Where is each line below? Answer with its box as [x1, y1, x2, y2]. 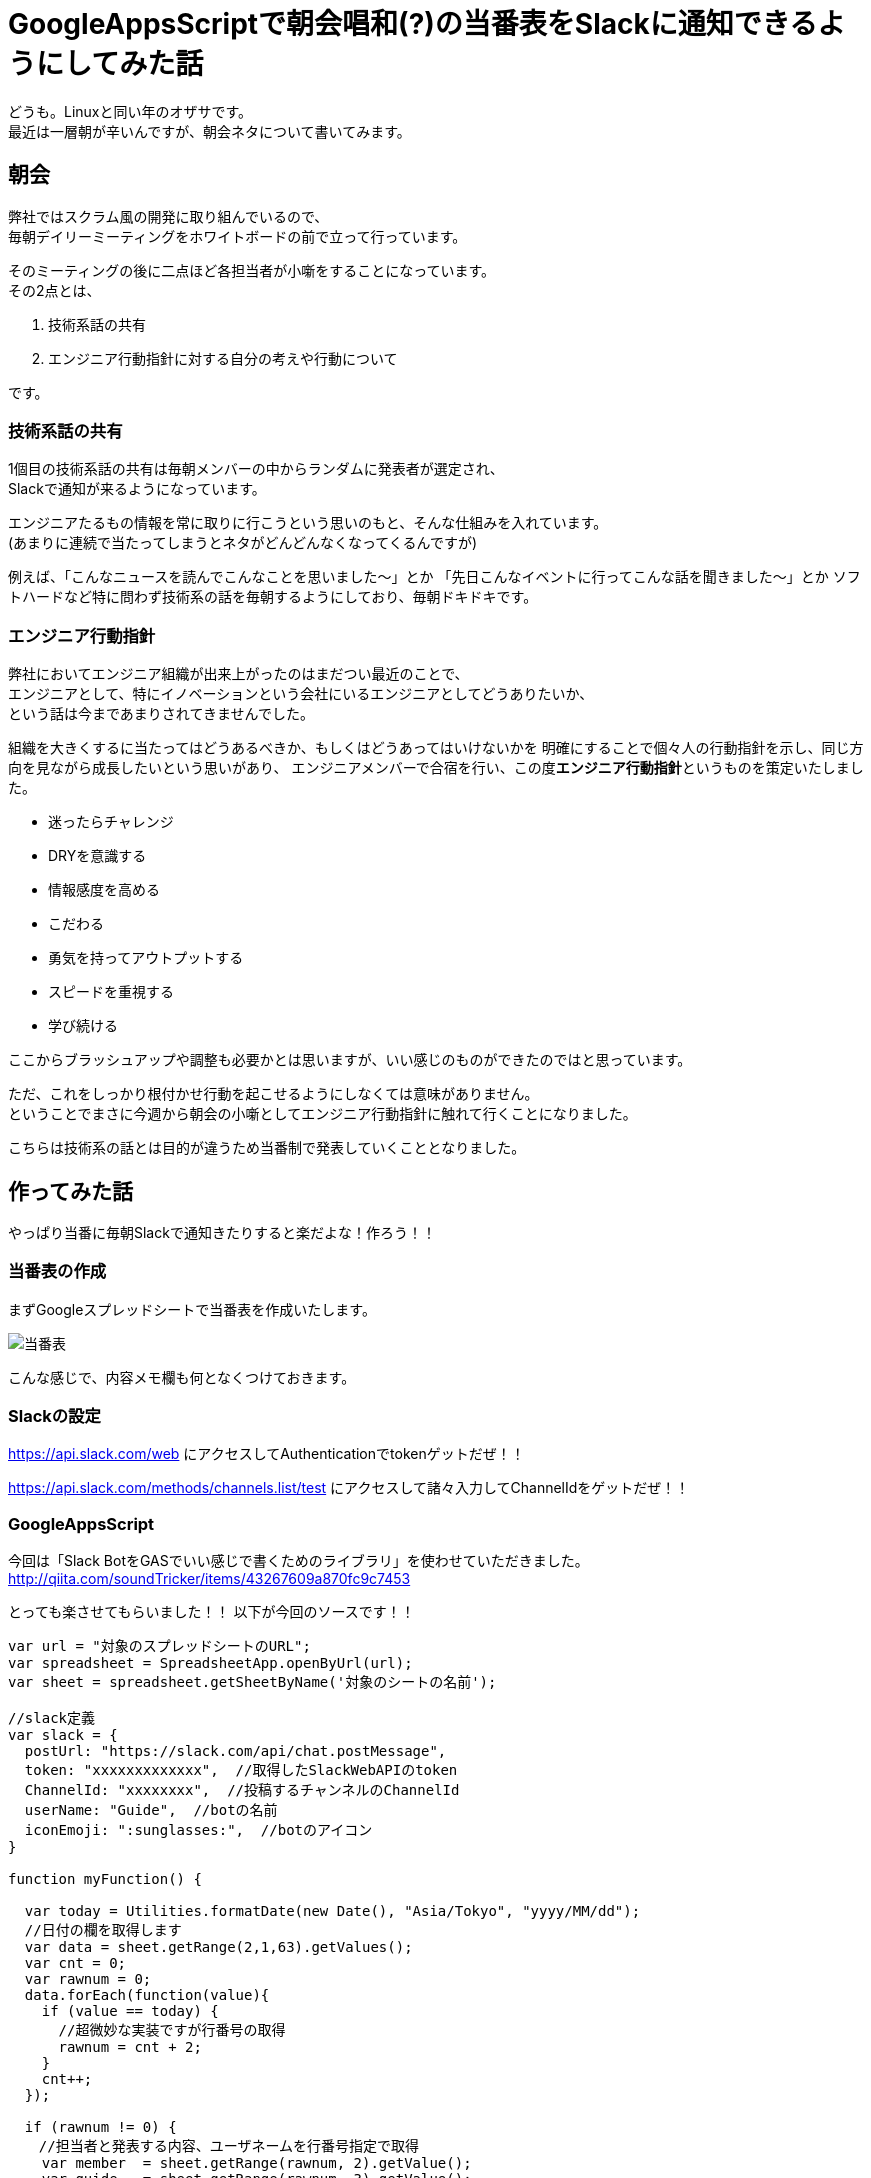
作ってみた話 [8, 1178, 133, 1204]
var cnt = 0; [24, 1955, 127, 1972]
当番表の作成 [8, 1261, 107, 1282]
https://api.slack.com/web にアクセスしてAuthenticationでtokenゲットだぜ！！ [8, 1445, 525, 1463]
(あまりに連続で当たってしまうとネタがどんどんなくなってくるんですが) [8, 534, 477, 552]
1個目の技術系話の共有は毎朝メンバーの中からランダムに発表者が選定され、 [8, 460, 504, 478]
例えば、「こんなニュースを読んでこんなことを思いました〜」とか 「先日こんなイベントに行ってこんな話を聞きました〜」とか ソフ [8, 568, 861, 586]
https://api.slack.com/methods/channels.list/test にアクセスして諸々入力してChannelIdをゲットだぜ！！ [8, 1479, 690, 1497]
